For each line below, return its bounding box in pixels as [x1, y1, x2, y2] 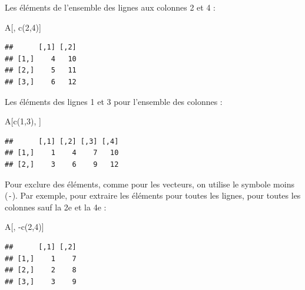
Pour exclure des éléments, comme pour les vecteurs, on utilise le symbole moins [5, 177, 294, 190]
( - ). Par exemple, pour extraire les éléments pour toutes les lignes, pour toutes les [5, 189, 301, 202]
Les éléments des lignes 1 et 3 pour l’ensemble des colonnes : [5, 95, 223, 107]
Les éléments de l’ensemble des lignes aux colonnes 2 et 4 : [5, 1, 216, 13]
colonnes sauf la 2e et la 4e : [5, 200, 107, 213]
